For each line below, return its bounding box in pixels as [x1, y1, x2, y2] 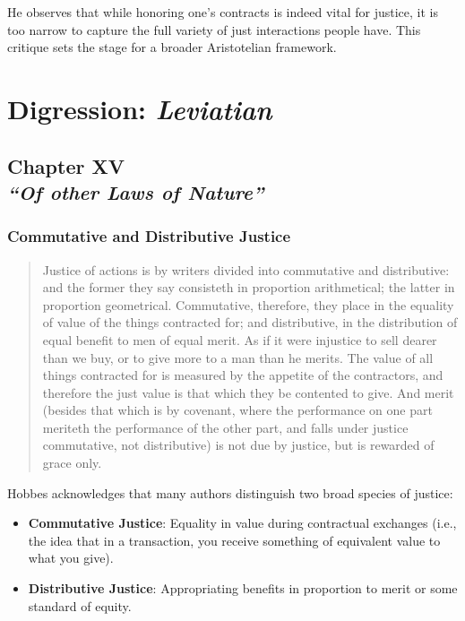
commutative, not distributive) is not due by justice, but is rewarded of [42, 436, 435, 454]
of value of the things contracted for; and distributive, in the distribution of [42, 313, 458, 332]
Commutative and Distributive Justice [7, 225, 291, 247]
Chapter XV [7, 151, 125, 179]
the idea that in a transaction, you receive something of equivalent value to [28, 530, 441, 549]
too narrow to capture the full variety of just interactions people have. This [7, 20, 421, 39]
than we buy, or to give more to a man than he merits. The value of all [42, 348, 434, 367]
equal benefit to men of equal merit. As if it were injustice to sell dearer [42, 330, 437, 349]
